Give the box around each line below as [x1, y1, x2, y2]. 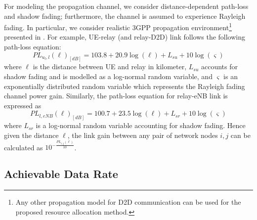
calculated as [4, 142, 43, 152]
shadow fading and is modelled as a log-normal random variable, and [4, 71, 213, 82]
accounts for [201, 61, 238, 72]
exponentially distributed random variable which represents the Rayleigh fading [4, 81, 245, 91]
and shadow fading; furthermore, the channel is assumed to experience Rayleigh [4, 10, 246, 21]
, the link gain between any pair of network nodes [67, 130, 218, 140]
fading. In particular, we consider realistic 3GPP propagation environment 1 [4, 21, 232, 32]
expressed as [4, 100, 42, 110]
